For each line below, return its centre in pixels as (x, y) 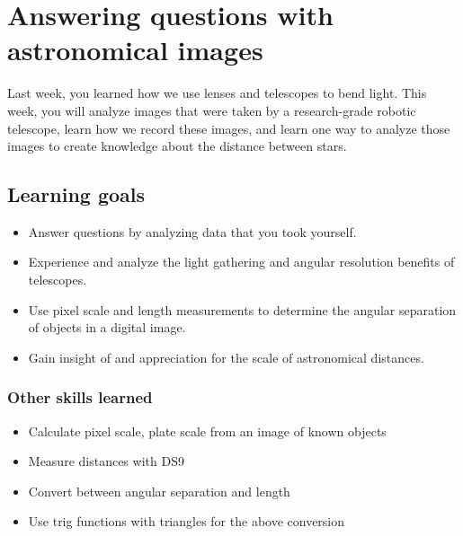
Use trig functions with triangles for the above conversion (187, 521)
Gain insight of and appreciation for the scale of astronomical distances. (226, 357)
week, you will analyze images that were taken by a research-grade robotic (212, 110)
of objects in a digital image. (107, 327)
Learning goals (76, 194)
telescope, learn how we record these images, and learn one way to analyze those (229, 128)
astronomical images (135, 50)
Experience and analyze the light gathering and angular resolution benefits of (241, 262)
